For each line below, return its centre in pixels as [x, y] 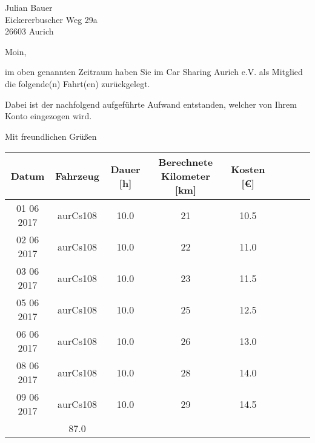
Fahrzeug [77, 176]
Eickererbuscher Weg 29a [51, 19]
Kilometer [186, 176]
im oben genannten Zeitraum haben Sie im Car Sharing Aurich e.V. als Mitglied [154, 72]
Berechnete [186, 162]
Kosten [248, 169]
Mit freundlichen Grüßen [51, 136]
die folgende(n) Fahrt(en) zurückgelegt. [78, 83]
